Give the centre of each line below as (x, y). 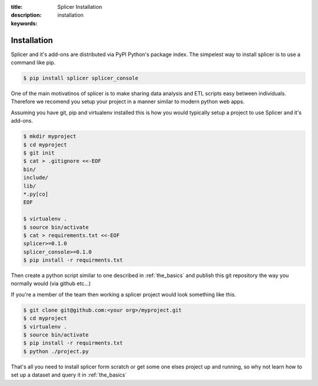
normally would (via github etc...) (51, 283)
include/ (36, 178)
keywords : (24, 23)
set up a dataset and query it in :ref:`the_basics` (69, 375)
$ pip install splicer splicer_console (81, 78)
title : (17, 7)
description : (26, 15)
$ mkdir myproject (50, 136)
